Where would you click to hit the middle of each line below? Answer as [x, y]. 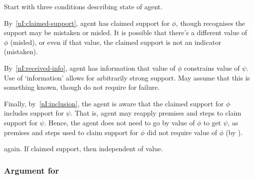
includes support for [34, 113]
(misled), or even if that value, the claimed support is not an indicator [116, 42]
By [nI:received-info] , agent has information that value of [90, 68]
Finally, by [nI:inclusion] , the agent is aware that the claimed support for [114, 103]
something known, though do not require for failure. [82, 87]
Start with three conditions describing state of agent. [83, 6]
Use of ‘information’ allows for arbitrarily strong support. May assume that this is [127, 77]
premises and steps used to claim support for [71, 132]
